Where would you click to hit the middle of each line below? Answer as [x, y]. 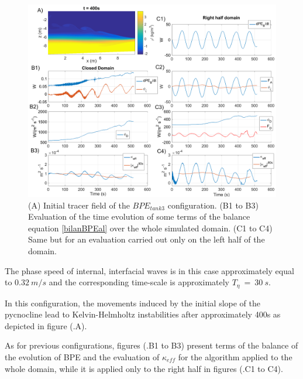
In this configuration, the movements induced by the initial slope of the [133, 303]
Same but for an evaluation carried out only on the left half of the [147, 239]
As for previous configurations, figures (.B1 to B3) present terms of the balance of [151, 345]
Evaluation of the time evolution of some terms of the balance [139, 216]
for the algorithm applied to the [235, 356]
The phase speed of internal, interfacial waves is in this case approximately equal [149, 270]
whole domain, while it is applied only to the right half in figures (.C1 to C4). [144, 368]
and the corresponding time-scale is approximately [139, 282]
